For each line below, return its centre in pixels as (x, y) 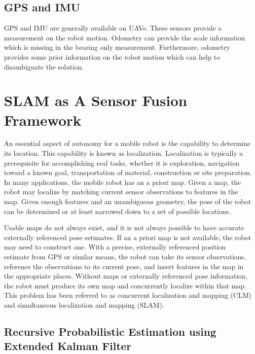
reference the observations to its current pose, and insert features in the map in (124, 266)
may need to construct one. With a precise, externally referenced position (115, 247)
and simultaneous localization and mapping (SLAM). (84, 304)
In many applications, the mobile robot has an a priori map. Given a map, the (123, 182)
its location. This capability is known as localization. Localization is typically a (124, 153)
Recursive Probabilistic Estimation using (110, 331)
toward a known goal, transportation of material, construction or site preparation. (128, 172)
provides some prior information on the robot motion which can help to (112, 56)
